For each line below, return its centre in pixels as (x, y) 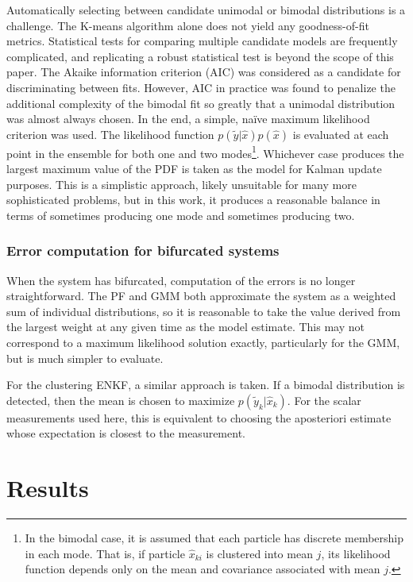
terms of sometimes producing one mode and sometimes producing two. (181, 215)
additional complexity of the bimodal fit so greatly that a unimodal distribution (201, 103)
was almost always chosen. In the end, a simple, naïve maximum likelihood (188, 119)
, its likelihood (356, 553)
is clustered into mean (259, 553)
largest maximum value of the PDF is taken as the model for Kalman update (194, 168)
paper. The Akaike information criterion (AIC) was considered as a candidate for (204, 72)
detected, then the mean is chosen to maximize (121, 400)
